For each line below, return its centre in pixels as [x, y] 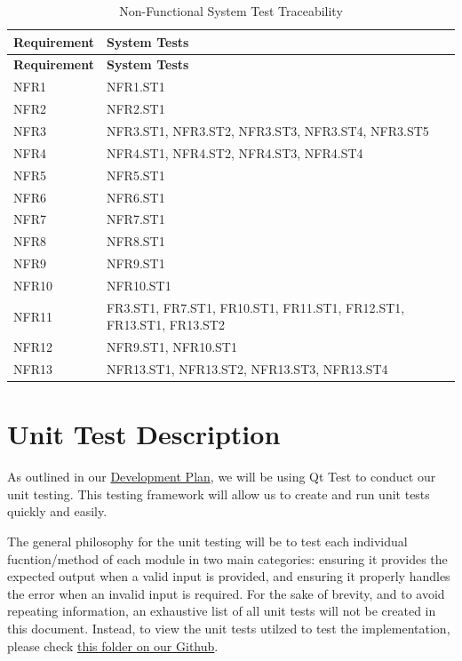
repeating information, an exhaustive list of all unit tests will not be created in [222, 611]
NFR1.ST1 [135, 87]
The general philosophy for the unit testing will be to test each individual [207, 541]
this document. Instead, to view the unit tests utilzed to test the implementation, [229, 628]
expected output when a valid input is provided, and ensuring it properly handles [229, 576]
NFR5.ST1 [135, 175]
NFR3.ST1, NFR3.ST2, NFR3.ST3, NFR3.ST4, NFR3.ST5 [267, 130]
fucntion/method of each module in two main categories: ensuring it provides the [227, 558]
